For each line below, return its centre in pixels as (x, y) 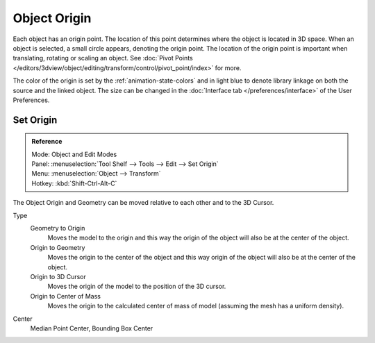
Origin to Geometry (58, 247)
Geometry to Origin (58, 228)
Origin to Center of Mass (65, 296)
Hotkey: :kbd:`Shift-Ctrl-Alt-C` (74, 183)
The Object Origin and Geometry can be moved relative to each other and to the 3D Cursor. (143, 203)
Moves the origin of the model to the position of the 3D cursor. (137, 286)
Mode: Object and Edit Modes (74, 154)
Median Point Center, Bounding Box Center (92, 328)
